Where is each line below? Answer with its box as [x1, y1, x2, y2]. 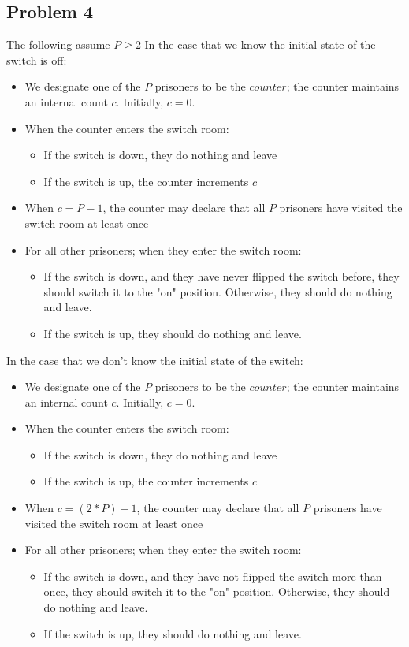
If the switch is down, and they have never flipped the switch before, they [43, 268, 400, 284]
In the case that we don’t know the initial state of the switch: [6, 351, 303, 368]
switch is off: [6, 51, 67, 68]
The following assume [6, 36, 110, 53]
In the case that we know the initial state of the [144, 36, 376, 53]
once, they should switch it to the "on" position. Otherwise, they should [43, 583, 390, 600]
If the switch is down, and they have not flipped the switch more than [43, 567, 382, 584]
